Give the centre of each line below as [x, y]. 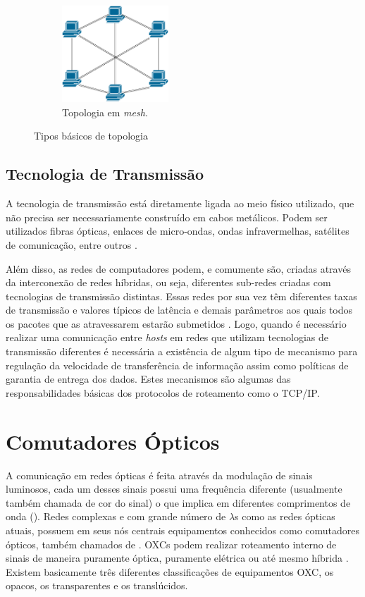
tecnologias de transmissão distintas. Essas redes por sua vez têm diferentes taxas [181, 296]
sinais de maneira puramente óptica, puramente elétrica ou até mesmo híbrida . [177, 558]
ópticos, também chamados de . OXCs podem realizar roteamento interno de [171, 544]
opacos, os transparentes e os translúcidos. [97, 585]
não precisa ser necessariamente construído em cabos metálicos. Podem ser [167, 217]
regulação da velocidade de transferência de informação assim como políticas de [177, 365]
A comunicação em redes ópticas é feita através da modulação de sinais [159, 475]
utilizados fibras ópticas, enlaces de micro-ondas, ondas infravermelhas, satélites [178, 231]
